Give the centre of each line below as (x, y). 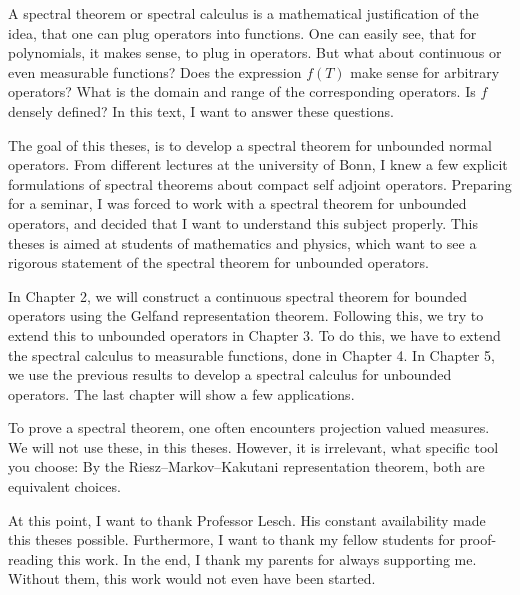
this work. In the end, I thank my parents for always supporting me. (267, 558)
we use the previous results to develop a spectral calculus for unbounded (230, 374)
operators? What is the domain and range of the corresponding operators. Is (242, 91)
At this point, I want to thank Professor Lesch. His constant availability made (247, 519)
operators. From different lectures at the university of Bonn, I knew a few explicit (258, 164)
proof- (478, 539)
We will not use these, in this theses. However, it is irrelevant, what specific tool (253, 446)
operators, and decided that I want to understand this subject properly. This (243, 222)
